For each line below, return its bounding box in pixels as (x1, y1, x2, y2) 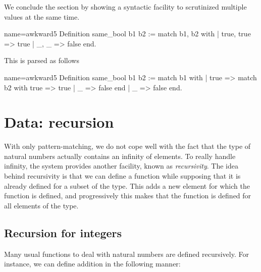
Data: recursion (4, 112, 114, 132)
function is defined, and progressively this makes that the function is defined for (4, 190, 251, 201)
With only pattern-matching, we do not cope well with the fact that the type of (4, 141, 251, 151)
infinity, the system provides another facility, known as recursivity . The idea (4, 160, 238, 171)
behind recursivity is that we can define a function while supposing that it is (4, 171, 241, 181)
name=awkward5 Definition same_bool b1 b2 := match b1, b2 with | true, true (4, 28, 251, 39)
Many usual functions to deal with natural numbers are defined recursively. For (4, 248, 249, 259)
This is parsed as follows (4, 55, 79, 66)
